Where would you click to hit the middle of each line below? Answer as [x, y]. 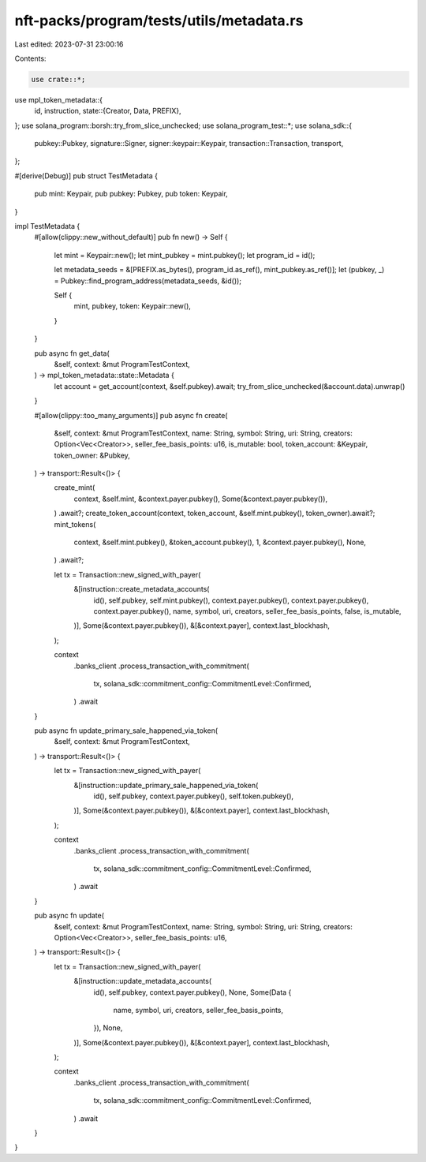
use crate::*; [58, 79]
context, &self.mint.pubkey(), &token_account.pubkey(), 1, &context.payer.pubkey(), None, [220, 542]
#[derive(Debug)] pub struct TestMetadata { [86, 176]
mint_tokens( [75, 524]
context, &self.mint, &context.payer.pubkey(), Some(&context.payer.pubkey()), [200, 499]
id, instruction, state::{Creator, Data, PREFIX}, [108, 111]
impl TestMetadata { [47, 226]
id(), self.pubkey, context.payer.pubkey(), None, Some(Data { [192, 992]
